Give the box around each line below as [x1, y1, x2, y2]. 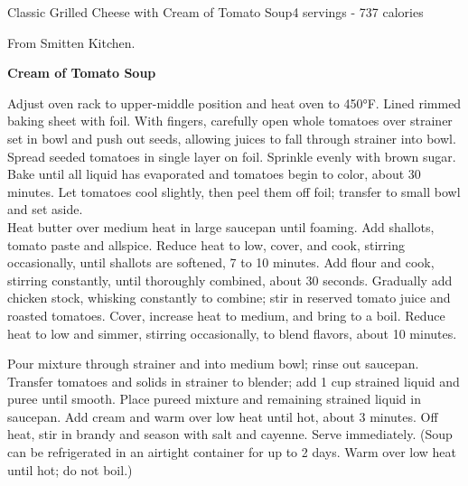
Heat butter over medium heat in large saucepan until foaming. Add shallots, [7, 217, 435, 236]
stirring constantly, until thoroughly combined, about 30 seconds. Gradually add [7, 270, 453, 289]
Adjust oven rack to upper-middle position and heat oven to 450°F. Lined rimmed [7, 93, 462, 112]
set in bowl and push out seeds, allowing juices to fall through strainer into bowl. [7, 128, 456, 147]
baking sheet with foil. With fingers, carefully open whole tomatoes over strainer [7, 111, 453, 130]
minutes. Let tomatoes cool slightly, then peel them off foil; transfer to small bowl [7, 182, 461, 201]
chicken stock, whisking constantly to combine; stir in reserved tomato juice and [7, 288, 451, 307]
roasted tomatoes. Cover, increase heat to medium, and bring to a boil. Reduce [7, 305, 445, 324]
